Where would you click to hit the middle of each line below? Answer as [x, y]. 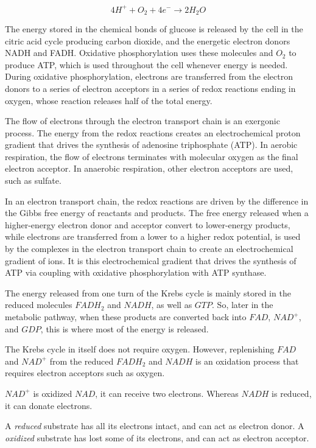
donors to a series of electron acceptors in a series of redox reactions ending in [150, 88]
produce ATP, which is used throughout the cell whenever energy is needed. [146, 64]
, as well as [172, 305]
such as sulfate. [33, 180]
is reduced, [292, 393]
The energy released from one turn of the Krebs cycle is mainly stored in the [148, 292]
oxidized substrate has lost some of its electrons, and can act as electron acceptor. [157, 437]
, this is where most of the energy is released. [125, 328]
